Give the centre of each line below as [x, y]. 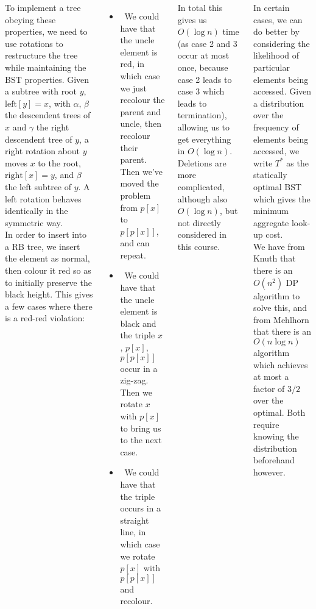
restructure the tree [41, 55]
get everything [204, 139]
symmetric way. [34, 222]
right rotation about [43, 151]
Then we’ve [141, 171]
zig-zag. [134, 380]
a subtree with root [41, 91]
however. [269, 472]
